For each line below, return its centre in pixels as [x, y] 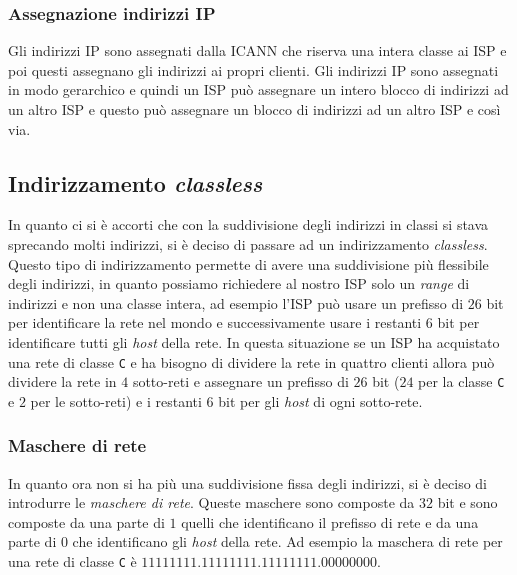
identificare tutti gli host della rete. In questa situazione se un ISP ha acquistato [254, 341]
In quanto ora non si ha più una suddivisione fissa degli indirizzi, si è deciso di [247, 482]
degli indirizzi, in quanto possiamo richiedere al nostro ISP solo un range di [239, 283]
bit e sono [467, 502]
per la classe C [461, 381]
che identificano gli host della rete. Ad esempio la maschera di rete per [287, 541]
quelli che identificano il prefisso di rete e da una [330, 521]
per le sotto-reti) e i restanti [116, 400]
